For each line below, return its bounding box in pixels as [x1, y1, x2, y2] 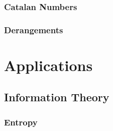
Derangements [4, 23, 63, 36]
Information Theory [4, 89, 109, 105]
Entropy [4, 115, 38, 128]
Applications [4, 54, 93, 75]
